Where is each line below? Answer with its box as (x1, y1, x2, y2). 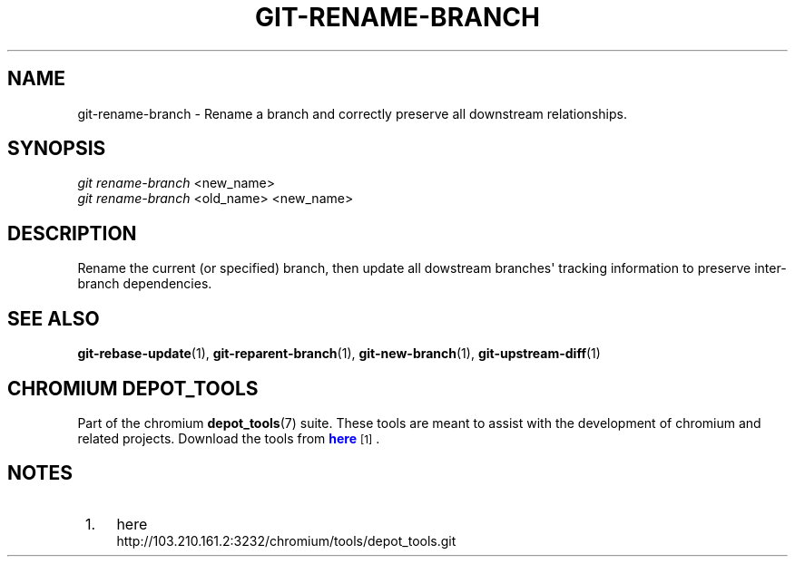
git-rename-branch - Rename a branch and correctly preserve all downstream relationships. (77, 105, 627, 122)
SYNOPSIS (7, 137, 106, 160)
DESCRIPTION (7, 221, 137, 245)
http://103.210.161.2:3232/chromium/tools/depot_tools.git (116, 532, 456, 549)
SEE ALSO (7, 306, 100, 330)
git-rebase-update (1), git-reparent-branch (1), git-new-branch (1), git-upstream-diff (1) (77, 345, 601, 362)
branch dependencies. (77, 276, 212, 292)
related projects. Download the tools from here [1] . (77, 430, 380, 446)
